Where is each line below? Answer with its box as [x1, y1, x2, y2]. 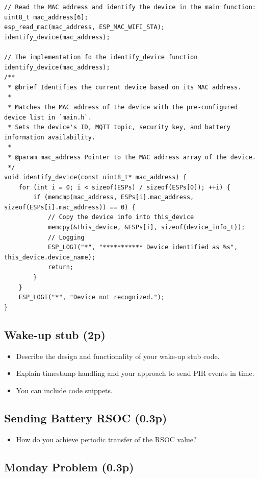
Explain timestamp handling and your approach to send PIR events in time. [16, 368, 254, 378]
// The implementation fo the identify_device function [4, 53, 198, 61]
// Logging [47, 233, 85, 241]
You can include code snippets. [16, 385, 113, 395]
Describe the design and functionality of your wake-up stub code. [16, 350, 220, 361]
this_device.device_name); [4, 253, 95, 261]
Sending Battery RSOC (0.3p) [4, 410, 167, 425]
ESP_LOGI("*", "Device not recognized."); [18, 294, 165, 301]
